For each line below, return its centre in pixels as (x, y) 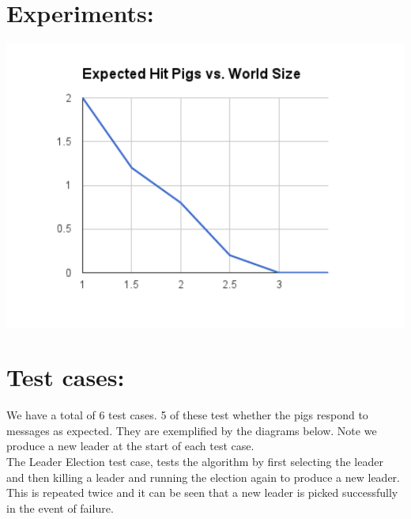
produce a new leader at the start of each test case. (130, 446)
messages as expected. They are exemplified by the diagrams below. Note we (192, 430)
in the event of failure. (60, 508)
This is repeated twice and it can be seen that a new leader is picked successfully (202, 492)
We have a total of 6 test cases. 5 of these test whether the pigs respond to (187, 415)
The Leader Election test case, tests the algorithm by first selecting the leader (195, 461)
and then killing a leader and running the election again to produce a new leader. (203, 477)
